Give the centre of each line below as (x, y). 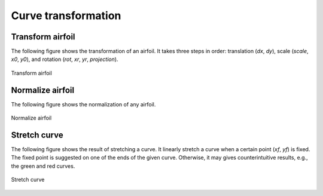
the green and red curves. (43, 166)
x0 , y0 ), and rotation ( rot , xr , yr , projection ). (65, 59)
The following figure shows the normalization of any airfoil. (83, 104)
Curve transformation (66, 16)
